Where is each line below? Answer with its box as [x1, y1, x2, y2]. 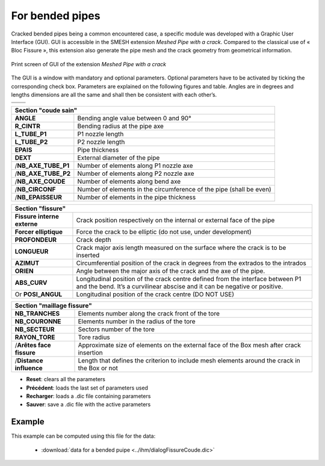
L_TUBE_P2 [14, 138, 48, 146]
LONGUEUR [14, 247, 49, 256]
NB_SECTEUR [14, 325, 55, 334]
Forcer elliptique [14, 228, 63, 236]
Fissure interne [14, 213, 60, 221]
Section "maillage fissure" [14, 302, 93, 310]
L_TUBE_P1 [14, 130, 47, 138]
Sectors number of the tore [78, 325, 155, 334]
